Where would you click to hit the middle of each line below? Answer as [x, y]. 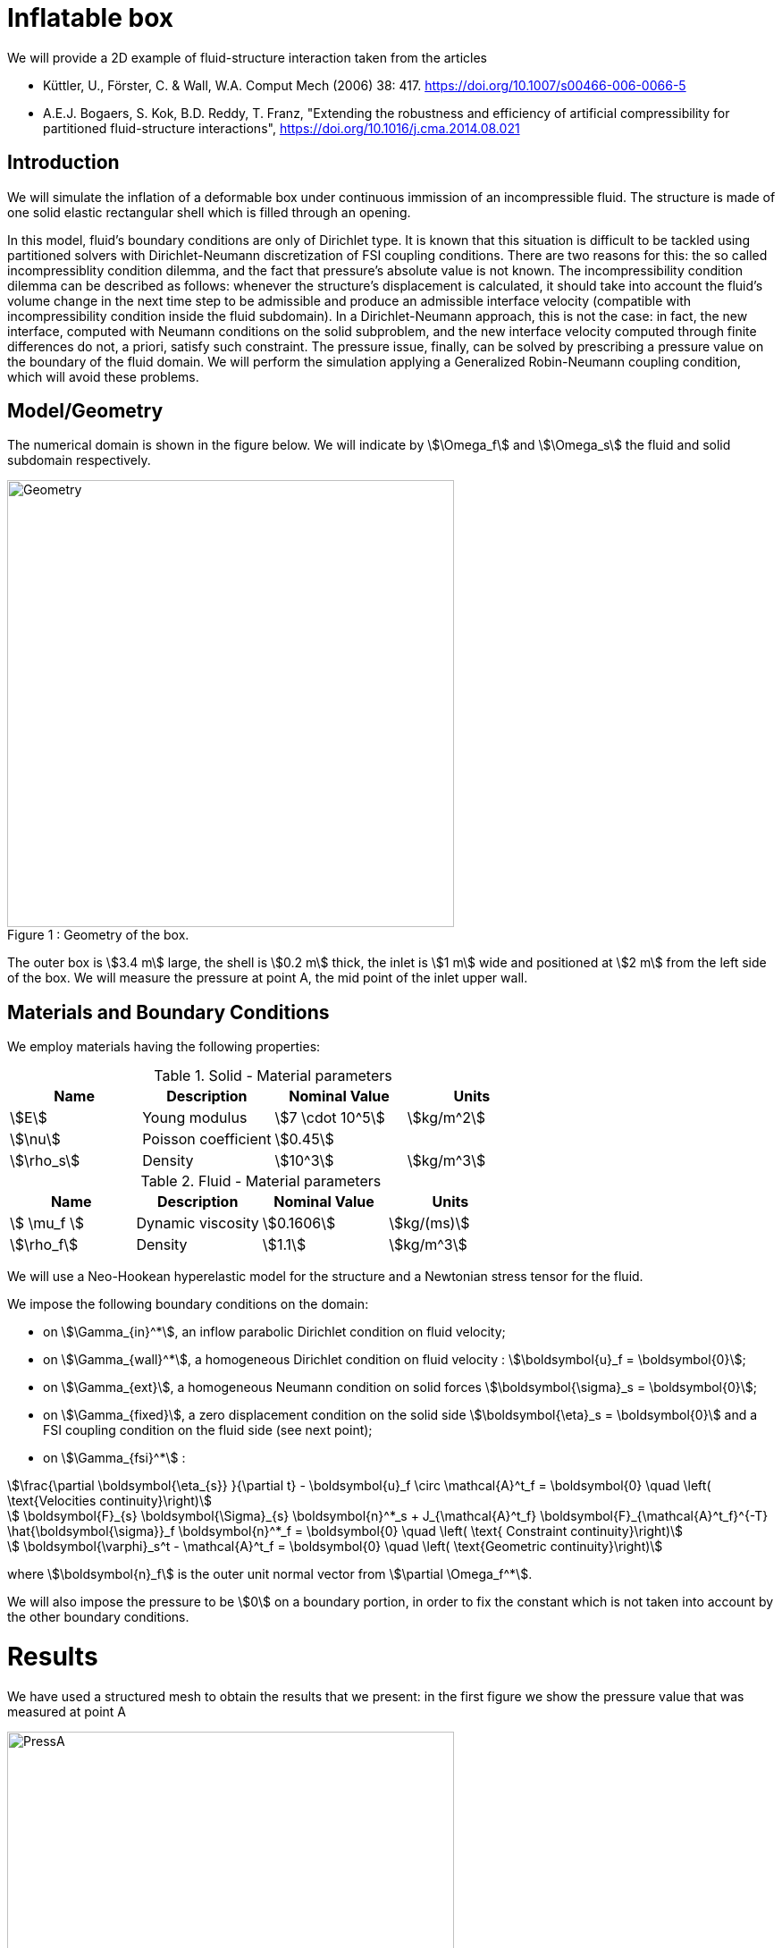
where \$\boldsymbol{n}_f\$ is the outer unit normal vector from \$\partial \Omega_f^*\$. [270, 1574]
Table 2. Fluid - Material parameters [261, 1181]
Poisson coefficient [207, 1139]
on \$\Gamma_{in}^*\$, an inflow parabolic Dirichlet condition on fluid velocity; [274, 1332]
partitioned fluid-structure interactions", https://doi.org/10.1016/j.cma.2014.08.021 [282, 128]
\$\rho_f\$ [44, 1245]
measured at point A [67, 1711]
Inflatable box [90, 18]
